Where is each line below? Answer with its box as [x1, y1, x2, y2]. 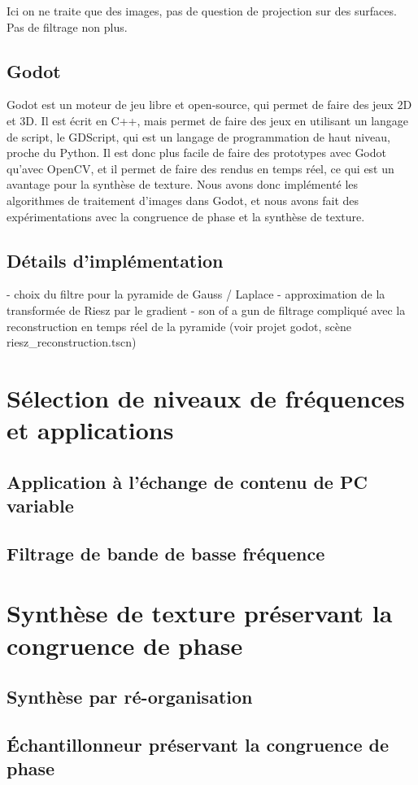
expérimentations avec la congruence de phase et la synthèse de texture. [7, 207, 365, 225]
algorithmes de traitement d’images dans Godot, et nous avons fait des [7, 191, 359, 208]
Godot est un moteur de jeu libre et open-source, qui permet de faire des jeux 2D [7, 96, 412, 113]
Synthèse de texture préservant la [7, 596, 393, 630]
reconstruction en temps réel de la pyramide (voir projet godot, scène [7, 317, 351, 334]
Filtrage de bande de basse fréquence [7, 540, 325, 565]
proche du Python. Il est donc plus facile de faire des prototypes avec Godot [7, 144, 386, 161]
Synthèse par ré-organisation [7, 684, 253, 709]
